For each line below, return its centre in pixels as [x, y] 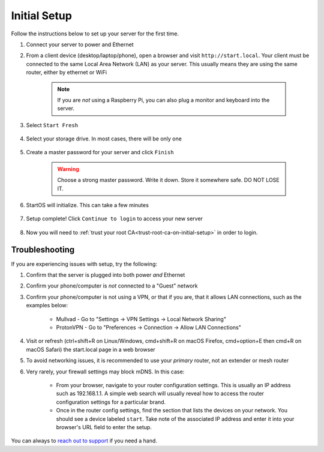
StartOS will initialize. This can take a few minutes [88, 205]
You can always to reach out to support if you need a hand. [84, 441]
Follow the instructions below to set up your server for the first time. [95, 34]
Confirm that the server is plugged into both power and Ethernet [106, 275]
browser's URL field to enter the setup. [104, 427]
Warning [68, 169]
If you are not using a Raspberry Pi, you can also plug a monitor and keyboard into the [163, 100]
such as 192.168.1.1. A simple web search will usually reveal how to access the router [160, 394]
